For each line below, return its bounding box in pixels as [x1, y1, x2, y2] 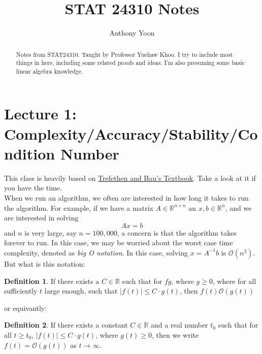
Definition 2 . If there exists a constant [4, 319, 128, 330]
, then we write [152, 329, 199, 340]
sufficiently [4, 285, 38, 296]
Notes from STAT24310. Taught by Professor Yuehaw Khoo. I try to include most [16, 50, 233, 58]
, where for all [212, 275, 256, 286]
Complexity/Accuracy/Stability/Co [4, 123, 258, 144]
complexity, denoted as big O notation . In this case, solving [4, 247, 188, 258]
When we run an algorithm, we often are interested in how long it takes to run [4, 192, 249, 203]
